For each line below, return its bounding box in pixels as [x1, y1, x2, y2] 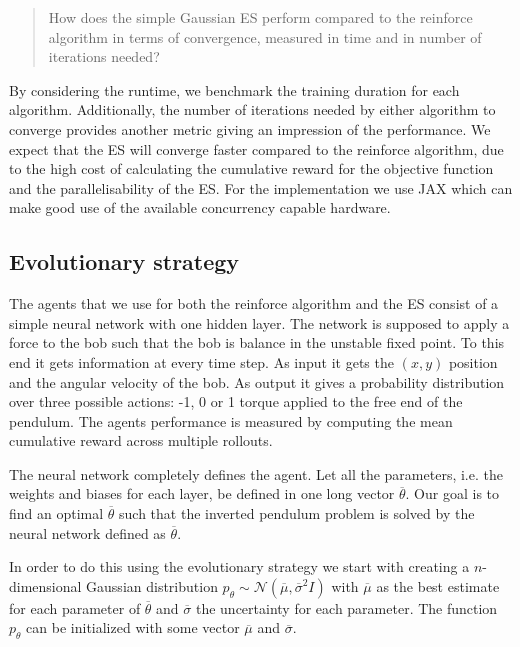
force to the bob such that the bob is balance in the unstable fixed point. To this [9, 332, 505, 353]
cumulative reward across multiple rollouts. [9, 430, 273, 451]
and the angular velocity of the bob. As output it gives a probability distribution [9, 371, 505, 392]
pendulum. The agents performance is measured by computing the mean [9, 410, 453, 431]
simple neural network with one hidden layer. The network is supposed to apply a [9, 312, 510, 333]
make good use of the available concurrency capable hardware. [9, 197, 391, 218]
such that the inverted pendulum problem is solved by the [119, 503, 475, 524]
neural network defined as [9, 522, 166, 543]
